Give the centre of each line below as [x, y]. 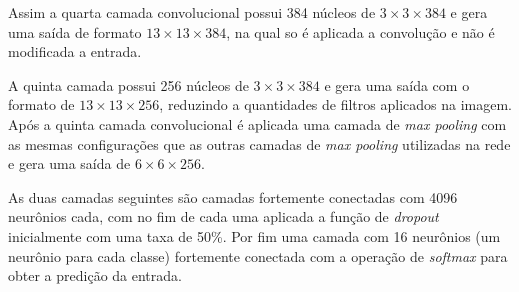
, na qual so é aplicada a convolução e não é [360, 31]
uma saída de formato [75, 31]
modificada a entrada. [75, 51]
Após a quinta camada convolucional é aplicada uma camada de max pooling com [257, 123]
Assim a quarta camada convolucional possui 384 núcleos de [192, 12]
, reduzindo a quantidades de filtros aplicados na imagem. [336, 104]
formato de [41, 104]
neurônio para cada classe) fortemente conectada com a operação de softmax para [258, 255]
